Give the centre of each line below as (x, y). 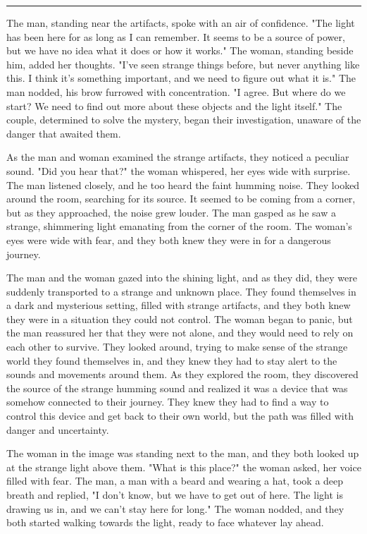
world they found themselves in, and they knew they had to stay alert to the (172, 360)
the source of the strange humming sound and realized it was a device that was (177, 388)
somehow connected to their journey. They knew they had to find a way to (168, 402)
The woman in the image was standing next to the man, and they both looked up (183, 453)
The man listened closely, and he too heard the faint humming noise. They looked (183, 184)
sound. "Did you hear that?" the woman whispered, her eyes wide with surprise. (179, 170)
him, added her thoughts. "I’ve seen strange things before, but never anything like (183, 64)
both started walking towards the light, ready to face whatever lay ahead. (165, 522)
